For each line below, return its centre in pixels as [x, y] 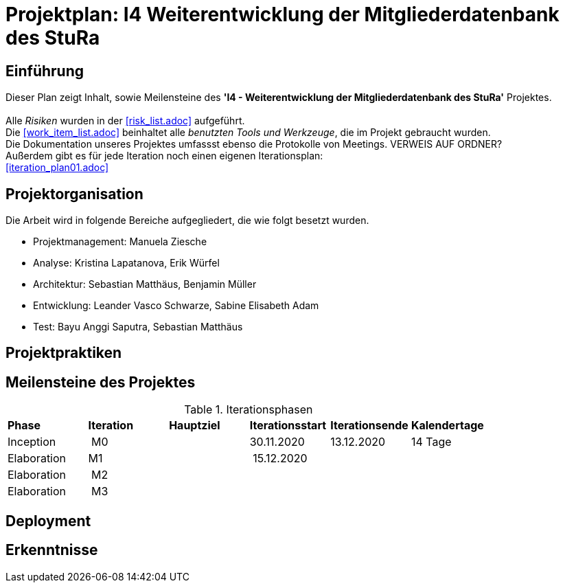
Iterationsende [369, 426]
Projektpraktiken [64, 353]
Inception [32, 442]
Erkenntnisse [52, 550]
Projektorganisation [74, 194]
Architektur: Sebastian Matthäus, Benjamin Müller [145, 284]
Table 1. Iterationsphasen [249, 410]
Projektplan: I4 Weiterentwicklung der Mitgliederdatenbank [282, 14]
